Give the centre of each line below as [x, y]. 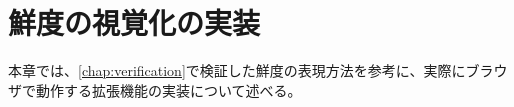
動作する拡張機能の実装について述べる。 [168, 89]
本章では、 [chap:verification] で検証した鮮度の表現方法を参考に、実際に [237, 70]
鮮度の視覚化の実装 [134, 22]
